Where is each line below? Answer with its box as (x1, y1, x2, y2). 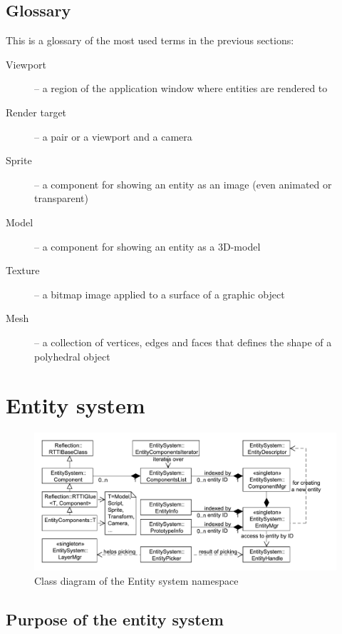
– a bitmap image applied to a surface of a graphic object (34, 286, 285, 301)
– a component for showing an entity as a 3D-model (34, 238, 261, 253)
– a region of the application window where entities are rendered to (34, 81, 328, 96)
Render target (6, 104, 67, 119)
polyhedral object (34, 348, 110, 363)
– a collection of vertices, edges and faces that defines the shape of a (34, 334, 332, 349)
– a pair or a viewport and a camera (34, 129, 192, 144)
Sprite (6, 153, 32, 168)
